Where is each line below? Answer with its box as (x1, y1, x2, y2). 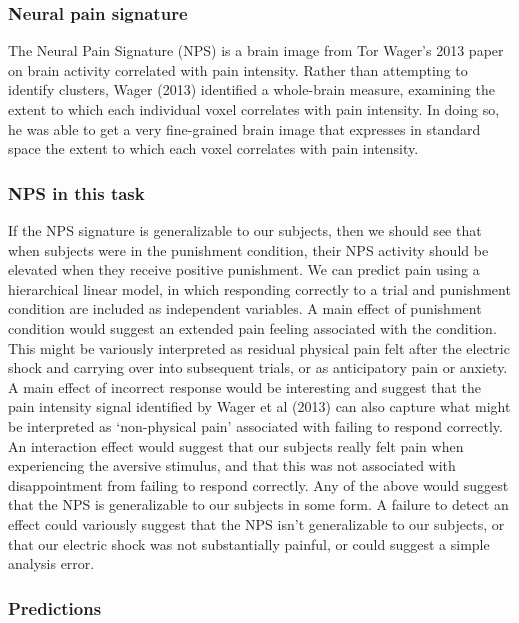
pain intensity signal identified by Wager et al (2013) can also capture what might (8, 396, 511, 417)
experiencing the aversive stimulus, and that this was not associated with (8, 455, 456, 476)
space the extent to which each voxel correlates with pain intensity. (8, 138, 419, 159)
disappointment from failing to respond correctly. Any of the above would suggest (8, 474, 509, 495)
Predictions (8, 595, 102, 620)
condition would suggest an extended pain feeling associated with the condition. (8, 317, 497, 338)
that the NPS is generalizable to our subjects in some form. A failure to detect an (8, 494, 509, 515)
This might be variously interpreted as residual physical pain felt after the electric (8, 337, 510, 358)
